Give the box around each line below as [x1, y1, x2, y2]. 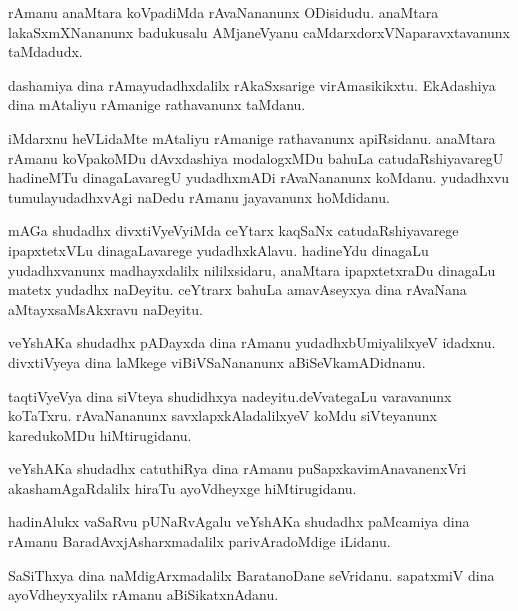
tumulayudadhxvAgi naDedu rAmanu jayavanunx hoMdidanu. [8, 186, 390, 207]
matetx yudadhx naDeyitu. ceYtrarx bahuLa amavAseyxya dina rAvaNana [8, 279, 467, 300]
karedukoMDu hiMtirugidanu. [8, 424, 192, 445]
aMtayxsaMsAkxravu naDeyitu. [8, 298, 203, 319]
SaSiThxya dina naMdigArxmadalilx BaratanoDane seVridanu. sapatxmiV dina [8, 564, 495, 585]
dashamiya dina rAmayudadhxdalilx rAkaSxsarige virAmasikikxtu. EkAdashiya [8, 74, 496, 95]
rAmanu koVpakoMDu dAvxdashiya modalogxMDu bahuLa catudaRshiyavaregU [8, 147, 504, 168]
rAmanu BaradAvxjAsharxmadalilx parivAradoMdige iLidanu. [8, 531, 391, 552]
